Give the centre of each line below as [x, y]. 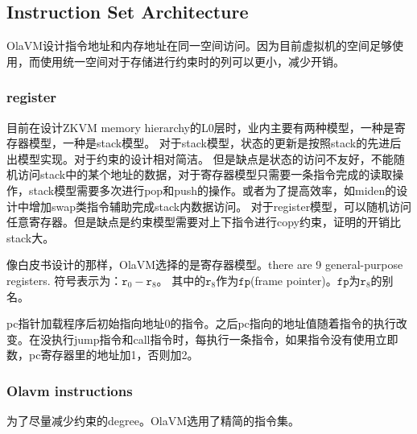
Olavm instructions [70, 390]
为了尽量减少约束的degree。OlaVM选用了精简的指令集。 [153, 421]
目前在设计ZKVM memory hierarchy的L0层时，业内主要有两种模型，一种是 [200, 127]
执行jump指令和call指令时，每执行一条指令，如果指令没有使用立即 [225, 339]
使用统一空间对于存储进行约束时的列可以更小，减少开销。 [192, 61]
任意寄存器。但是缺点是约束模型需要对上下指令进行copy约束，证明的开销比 [204, 222]
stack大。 [31, 237]
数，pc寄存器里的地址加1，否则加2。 [103, 355]
